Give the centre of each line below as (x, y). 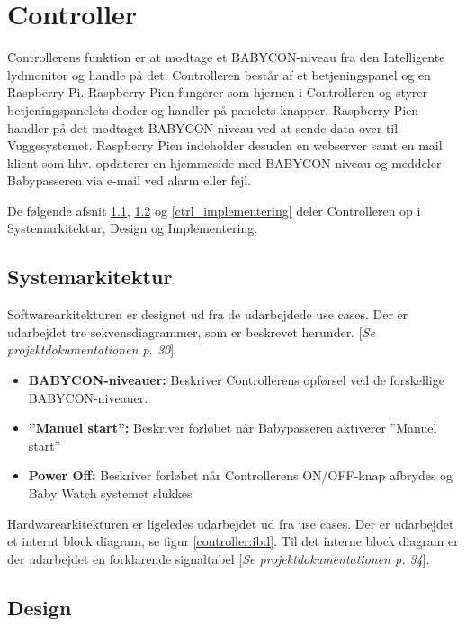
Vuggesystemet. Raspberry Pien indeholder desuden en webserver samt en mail (225, 145)
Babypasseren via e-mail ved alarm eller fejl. (130, 180)
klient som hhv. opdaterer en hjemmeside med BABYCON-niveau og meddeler (224, 162)
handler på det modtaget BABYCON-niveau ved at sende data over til (203, 127)
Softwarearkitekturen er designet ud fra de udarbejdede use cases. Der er (208, 314)
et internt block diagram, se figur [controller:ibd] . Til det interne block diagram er (233, 541)
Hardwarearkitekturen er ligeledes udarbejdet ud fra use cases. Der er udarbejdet (231, 523)
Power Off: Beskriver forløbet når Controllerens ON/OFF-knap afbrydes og (241, 475)
